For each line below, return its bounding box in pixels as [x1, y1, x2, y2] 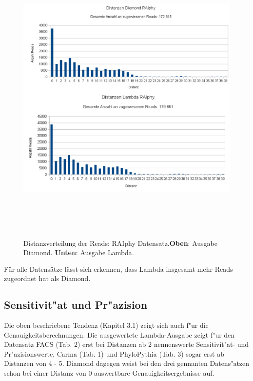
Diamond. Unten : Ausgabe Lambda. [23, 247, 134, 258]
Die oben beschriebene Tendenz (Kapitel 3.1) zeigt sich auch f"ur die [4, 320, 209, 330]
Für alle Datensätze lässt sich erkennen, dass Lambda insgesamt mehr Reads [4, 263, 233, 274]
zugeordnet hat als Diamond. [4, 273, 91, 283]
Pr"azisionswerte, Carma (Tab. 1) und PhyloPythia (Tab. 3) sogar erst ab [4, 348, 225, 359]
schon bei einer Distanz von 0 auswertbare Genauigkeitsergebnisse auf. [4, 368, 214, 378]
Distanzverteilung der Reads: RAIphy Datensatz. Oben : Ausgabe [23, 238, 217, 248]
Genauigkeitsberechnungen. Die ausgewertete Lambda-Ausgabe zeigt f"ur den [4, 329, 235, 340]
